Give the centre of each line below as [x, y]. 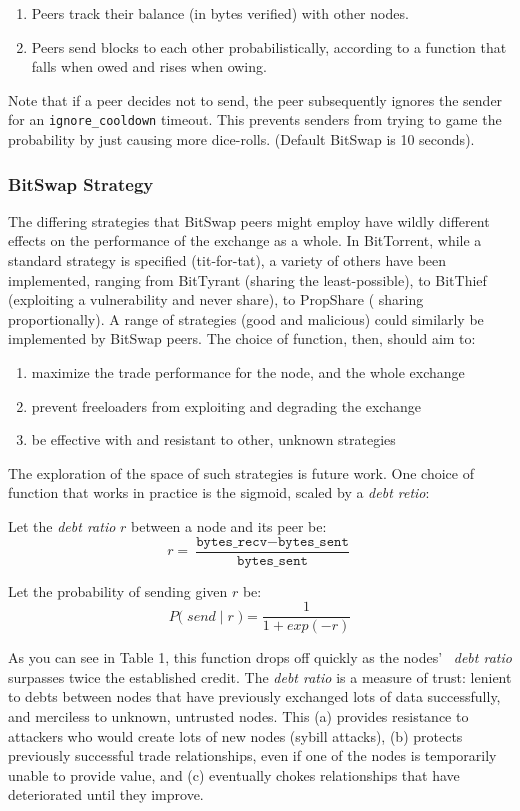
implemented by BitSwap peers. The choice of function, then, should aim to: [242, 338]
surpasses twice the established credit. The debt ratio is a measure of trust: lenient [260, 676]
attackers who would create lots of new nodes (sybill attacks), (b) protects [235, 735]
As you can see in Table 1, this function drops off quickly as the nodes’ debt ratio [260, 657]
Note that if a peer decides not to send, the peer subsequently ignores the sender [255, 99]
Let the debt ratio [62, 525]
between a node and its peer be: [229, 525]
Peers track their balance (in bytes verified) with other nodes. [220, 13]
